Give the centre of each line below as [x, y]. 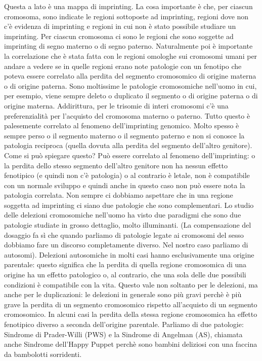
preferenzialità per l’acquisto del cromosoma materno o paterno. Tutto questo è [127, 115]
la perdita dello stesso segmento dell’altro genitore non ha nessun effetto [116, 165]
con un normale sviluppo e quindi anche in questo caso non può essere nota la [125, 185]
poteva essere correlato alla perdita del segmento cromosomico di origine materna [130, 76]
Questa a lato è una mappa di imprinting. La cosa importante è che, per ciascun [128, 6]
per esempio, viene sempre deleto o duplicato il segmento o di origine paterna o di [131, 96]
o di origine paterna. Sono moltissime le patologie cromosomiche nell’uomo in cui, [130, 85]
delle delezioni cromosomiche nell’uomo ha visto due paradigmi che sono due [123, 215]
